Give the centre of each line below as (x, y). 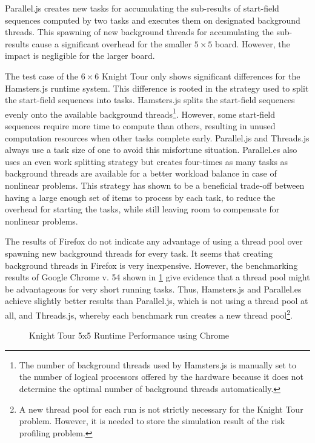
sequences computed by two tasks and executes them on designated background (153, 20)
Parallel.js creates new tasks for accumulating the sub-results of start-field (142, 8)
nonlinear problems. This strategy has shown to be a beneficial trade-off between (155, 185)
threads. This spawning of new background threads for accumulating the (139, 32)
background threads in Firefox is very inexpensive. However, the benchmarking (151, 265)
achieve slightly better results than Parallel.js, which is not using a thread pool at (157, 301)
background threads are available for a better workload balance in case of (141, 173)
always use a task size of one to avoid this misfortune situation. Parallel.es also (151, 150)
